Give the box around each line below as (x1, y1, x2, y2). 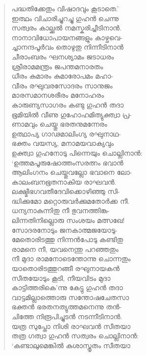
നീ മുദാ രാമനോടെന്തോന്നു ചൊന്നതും (11, 253, 131, 264)
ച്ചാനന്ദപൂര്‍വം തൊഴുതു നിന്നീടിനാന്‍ (11, 42, 123, 52)
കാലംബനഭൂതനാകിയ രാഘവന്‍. (11, 176, 117, 187)
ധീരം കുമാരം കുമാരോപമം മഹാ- (11, 71, 113, 81)
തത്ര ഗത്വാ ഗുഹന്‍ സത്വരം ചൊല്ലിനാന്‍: (11, 330, 139, 341)
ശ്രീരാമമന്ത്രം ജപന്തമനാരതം (11, 61, 103, 71)
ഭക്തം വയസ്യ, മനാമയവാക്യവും (11, 138, 114, 148)
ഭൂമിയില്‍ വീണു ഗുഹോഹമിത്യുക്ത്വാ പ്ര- (11, 109, 132, 119)
